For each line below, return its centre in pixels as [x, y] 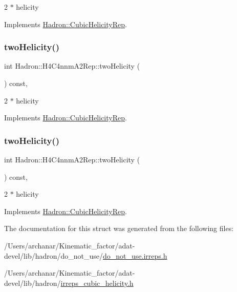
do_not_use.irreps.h [135, 255]
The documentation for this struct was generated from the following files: [119, 228]
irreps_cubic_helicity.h [97, 283]
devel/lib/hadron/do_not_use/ [54, 255]
